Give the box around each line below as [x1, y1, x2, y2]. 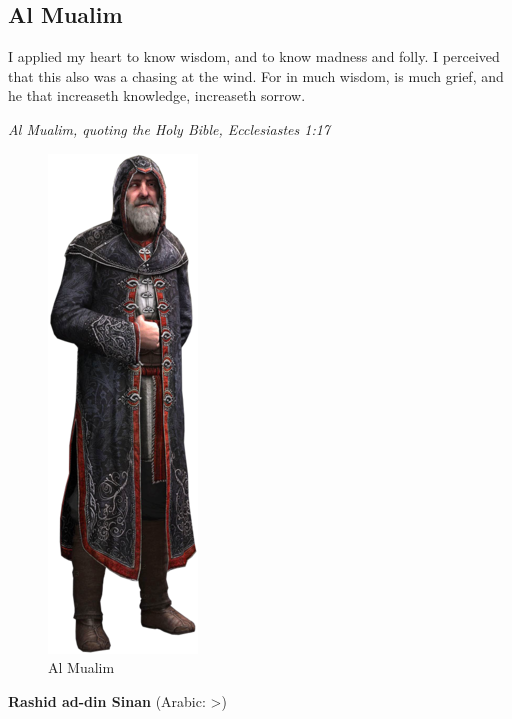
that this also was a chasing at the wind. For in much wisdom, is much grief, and [8, 65, 504, 86]
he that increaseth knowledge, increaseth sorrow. [8, 85, 306, 106]
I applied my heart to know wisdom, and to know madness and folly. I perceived [8, 46, 500, 67]
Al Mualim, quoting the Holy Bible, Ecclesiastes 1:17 [8, 118, 331, 139]
